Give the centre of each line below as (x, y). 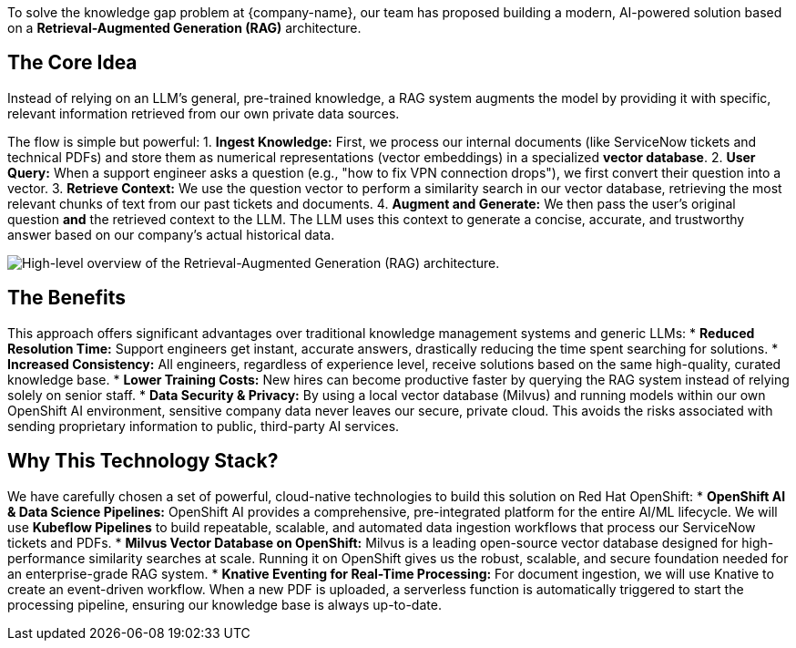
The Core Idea (72, 63)
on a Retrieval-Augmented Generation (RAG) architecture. (184, 28)
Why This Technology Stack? (143, 461)
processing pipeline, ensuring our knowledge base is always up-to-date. (225, 604)
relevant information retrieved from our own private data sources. (204, 113)
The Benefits (67, 298)
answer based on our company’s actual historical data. (171, 234)
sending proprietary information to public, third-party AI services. (204, 426)
